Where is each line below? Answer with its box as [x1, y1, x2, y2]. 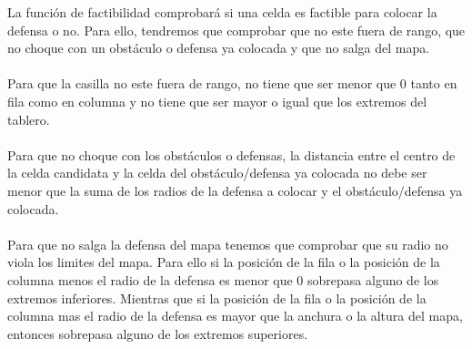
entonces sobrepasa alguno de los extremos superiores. [7, 323, 308, 343]
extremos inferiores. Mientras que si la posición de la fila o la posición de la [7, 288, 427, 307]
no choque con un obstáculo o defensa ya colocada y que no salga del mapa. [7, 38, 430, 57]
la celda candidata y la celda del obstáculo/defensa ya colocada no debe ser [7, 163, 427, 182]
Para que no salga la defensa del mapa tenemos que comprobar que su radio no [7, 234, 448, 253]
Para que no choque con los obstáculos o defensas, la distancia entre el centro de [7, 145, 456, 164]
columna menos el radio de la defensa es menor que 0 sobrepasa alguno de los [7, 270, 439, 289]
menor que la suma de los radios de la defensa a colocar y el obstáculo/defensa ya [7, 180, 463, 200]
